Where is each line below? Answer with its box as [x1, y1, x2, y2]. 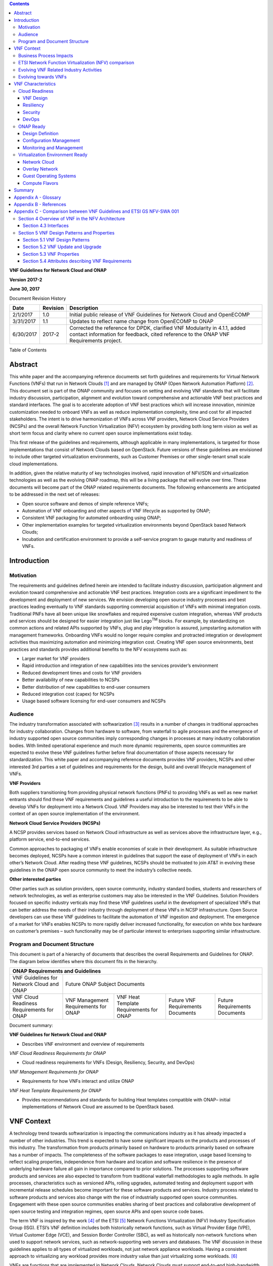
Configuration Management [23, 137, 80, 144]
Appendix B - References [14, 201, 67, 207]
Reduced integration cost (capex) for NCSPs [22, 691, 115, 697]
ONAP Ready [18, 123, 45, 129]
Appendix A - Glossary [14, 194, 61, 200]
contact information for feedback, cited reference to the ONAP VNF [69, 331, 230, 338]
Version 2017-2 [9, 276, 42, 283]
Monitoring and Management [23, 144, 83, 150]
